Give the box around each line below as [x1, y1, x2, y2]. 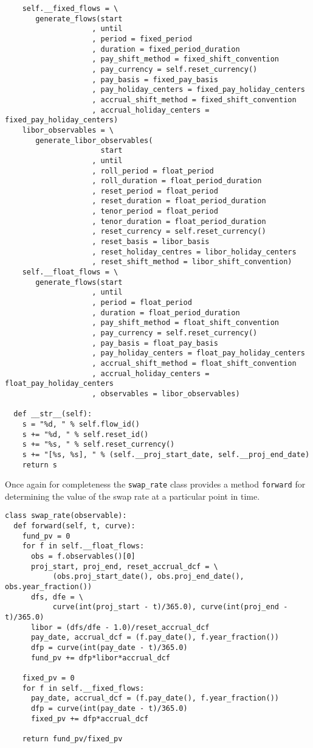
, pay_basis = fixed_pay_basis [92, 75, 218, 84]
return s [22, 460, 57, 469]
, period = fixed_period [92, 34, 192, 43]
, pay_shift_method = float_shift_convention [92, 318, 280, 327]
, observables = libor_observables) [92, 389, 240, 398]
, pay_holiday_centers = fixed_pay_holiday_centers [92, 85, 305, 94]
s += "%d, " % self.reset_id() [22, 430, 149, 439]
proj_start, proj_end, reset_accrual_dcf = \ [30, 562, 218, 571]
